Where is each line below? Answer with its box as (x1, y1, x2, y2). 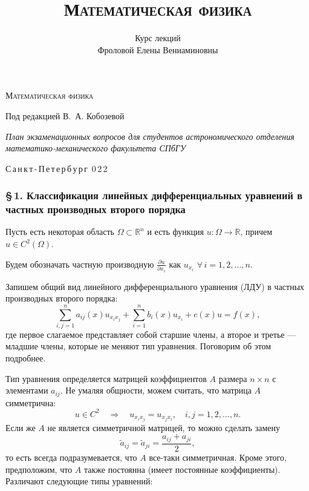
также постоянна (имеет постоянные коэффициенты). (83, 463, 281, 475)
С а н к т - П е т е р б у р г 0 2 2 (5, 162, 108, 174)
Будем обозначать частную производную (5, 257, 154, 270)
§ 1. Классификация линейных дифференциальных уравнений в (5, 188, 302, 203)
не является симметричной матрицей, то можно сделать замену (47, 421, 280, 433)
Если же (5, 421, 36, 433)
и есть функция (147, 225, 204, 238)
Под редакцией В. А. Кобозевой (5, 109, 125, 122)
